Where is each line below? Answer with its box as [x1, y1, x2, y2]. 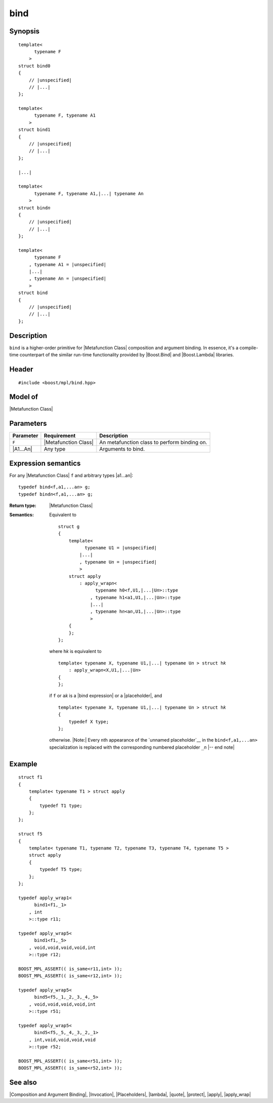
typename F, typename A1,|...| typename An [34, 191, 144, 196]
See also [9, 1078, 37, 1087]
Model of [9, 393, 38, 401]
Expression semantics [9, 459, 81, 467]
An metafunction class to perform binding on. [99, 439, 207, 446]
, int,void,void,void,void [28, 1037, 96, 1043]
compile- [239, 345, 258, 351]
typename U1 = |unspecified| [84, 545, 157, 550]
